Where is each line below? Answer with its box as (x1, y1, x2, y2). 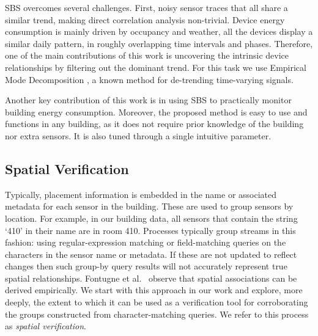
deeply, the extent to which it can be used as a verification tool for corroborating (5, 296, 308, 309)
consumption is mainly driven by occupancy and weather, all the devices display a (5, 25, 313, 38)
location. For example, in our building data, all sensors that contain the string (5, 211, 298, 224)
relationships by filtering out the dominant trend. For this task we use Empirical (5, 60, 306, 73)
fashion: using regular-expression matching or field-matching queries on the (5, 236, 286, 249)
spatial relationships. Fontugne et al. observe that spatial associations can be (5, 271, 297, 284)
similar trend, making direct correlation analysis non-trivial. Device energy (5, 13, 285, 26)
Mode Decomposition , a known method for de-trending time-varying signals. (5, 73, 294, 86)
